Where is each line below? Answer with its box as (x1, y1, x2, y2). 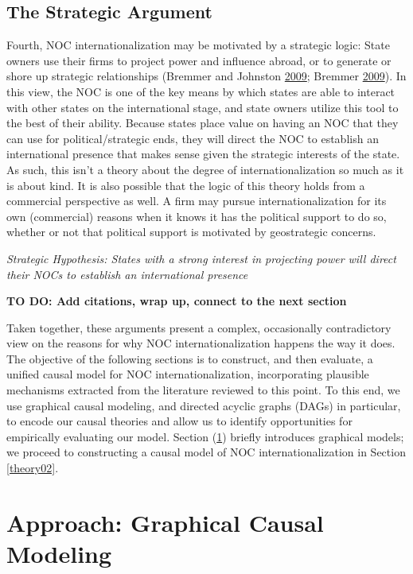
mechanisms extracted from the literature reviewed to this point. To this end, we (6, 382, 400, 398)
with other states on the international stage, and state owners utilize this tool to (6, 99, 399, 115)
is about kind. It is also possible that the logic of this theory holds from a (6, 176, 365, 193)
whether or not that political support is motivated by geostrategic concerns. (6, 223, 376, 240)
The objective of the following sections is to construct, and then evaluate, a (6, 350, 373, 367)
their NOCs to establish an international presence (6, 266, 248, 282)
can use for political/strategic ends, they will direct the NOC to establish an (6, 130, 379, 146)
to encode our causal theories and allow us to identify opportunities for (6, 413, 353, 429)
